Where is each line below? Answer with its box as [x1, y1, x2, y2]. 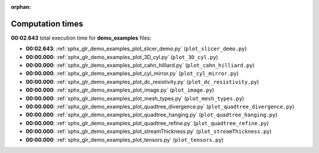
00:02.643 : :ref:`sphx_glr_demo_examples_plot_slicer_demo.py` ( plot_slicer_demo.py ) [25, 45, 248, 53]
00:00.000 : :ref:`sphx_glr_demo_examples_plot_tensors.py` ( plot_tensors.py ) [25, 136, 224, 143]
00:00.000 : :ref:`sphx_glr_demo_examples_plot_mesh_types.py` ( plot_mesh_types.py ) [25, 95, 245, 102]
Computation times [11, 18, 83, 29]
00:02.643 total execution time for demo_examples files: [11, 34, 152, 41]
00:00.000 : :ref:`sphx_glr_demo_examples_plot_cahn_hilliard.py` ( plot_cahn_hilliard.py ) [25, 62, 255, 69]
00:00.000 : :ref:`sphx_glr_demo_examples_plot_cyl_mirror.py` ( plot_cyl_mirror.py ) [25, 70, 239, 77]
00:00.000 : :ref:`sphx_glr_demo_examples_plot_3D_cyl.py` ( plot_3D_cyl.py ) [25, 53, 219, 60]
